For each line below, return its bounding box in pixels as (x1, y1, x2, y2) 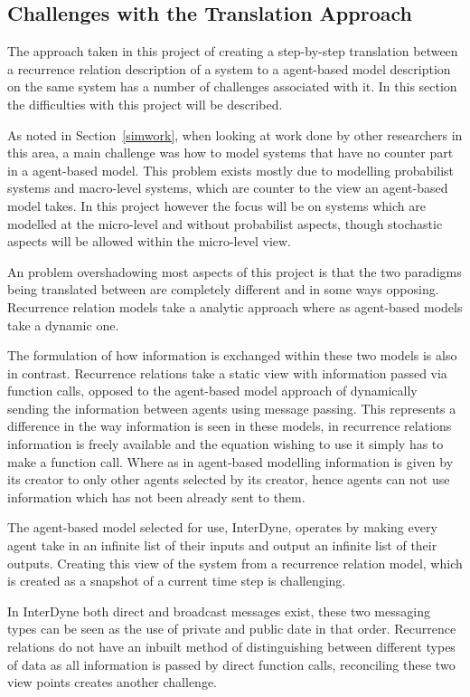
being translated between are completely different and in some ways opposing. (7, 280, 439, 299)
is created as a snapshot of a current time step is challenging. (7, 571, 346, 590)
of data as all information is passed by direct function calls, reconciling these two (7, 654, 456, 673)
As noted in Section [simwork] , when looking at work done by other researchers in (7, 125, 463, 144)
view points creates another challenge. (7, 673, 217, 692)
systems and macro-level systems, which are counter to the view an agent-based (7, 178, 448, 197)
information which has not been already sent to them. (7, 487, 305, 506)
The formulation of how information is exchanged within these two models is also (7, 346, 457, 365)
